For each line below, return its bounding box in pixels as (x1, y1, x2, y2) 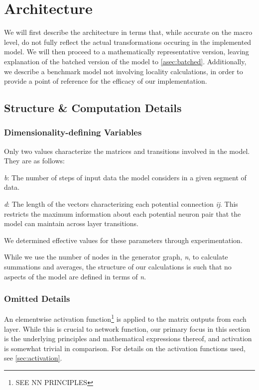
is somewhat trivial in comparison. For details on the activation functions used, (4, 343, 246, 353)
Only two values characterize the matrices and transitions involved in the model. (4, 145, 250, 156)
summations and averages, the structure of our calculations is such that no (4, 261, 232, 272)
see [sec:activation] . (4, 353, 62, 363)
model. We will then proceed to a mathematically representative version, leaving (4, 46, 249, 57)
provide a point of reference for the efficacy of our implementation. (4, 76, 207, 86)
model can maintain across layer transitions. (4, 218, 138, 229)
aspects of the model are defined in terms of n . (4, 271, 146, 281)
